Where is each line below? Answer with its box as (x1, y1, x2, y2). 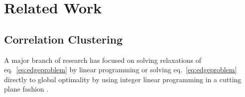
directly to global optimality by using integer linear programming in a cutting (4, 74, 242, 84)
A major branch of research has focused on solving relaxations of (4, 54, 202, 65)
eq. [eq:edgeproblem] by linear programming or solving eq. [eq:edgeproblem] (4, 64, 237, 75)
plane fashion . (4, 84, 49, 94)
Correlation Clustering (4, 31, 123, 47)
